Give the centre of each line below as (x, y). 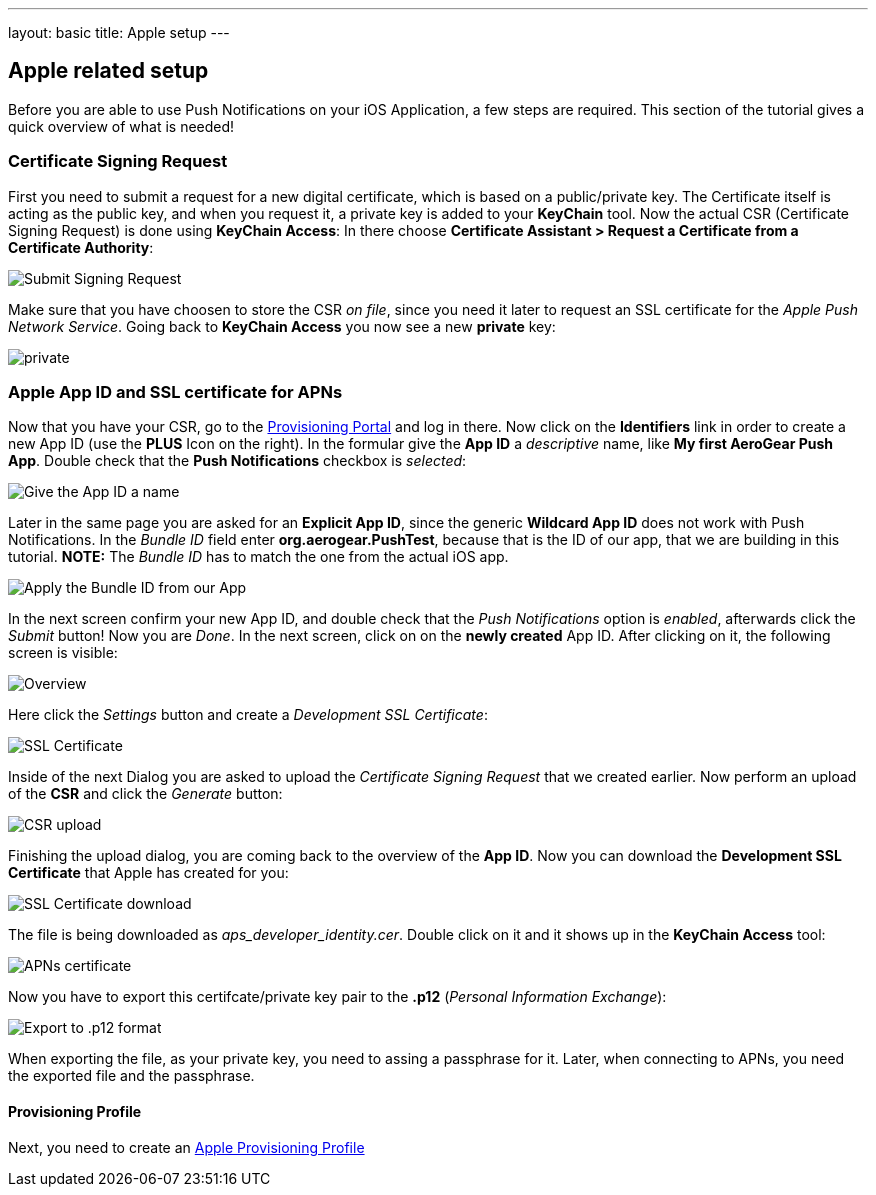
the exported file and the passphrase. (131, 1076)
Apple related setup (108, 71)
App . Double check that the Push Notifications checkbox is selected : (237, 461)
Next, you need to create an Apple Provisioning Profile (186, 1147)
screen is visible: (63, 653)
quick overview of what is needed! (121, 126)
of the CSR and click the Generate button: (145, 794)
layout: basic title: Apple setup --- (119, 32)
